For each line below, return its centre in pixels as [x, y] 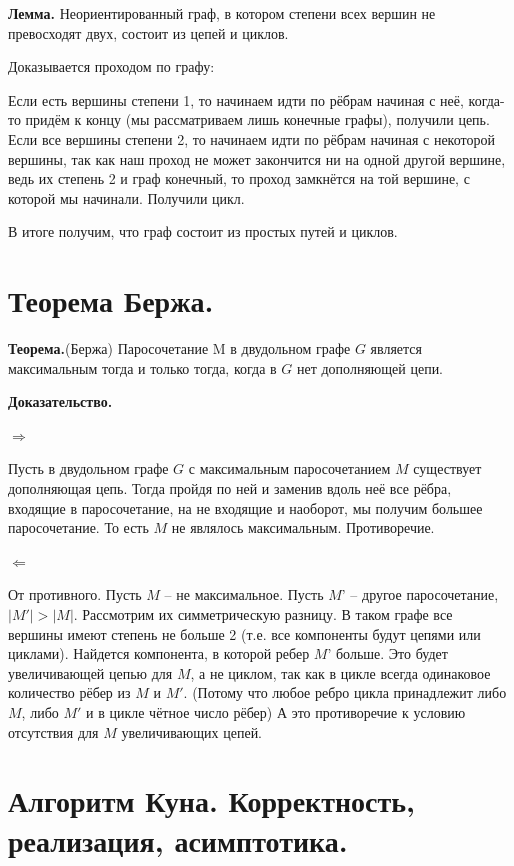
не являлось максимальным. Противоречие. [303, 527]
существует [447, 468]
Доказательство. [60, 401]
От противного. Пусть [75, 594]
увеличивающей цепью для [90, 672]
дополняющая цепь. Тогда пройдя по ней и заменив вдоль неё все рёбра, [230, 488]
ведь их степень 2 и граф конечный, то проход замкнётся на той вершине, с [239, 178]
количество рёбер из [69, 692]
